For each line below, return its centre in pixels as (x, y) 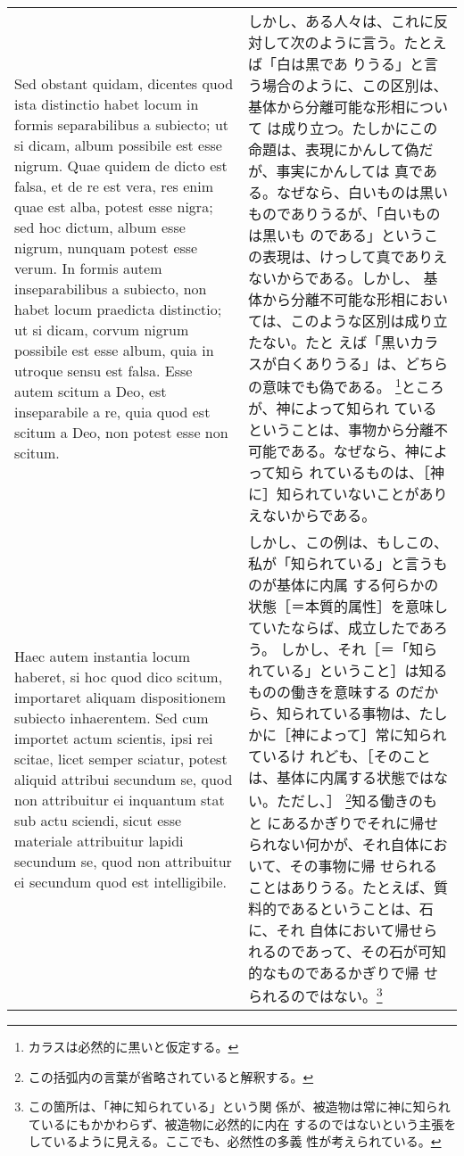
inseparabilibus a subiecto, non (111, 288)
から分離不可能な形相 (333, 299)
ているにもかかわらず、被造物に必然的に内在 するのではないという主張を (242, 1123)
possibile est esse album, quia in (114, 350)
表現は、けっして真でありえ (355, 256)
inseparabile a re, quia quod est (112, 411)
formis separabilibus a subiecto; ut (122, 124)
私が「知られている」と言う (340, 564)
